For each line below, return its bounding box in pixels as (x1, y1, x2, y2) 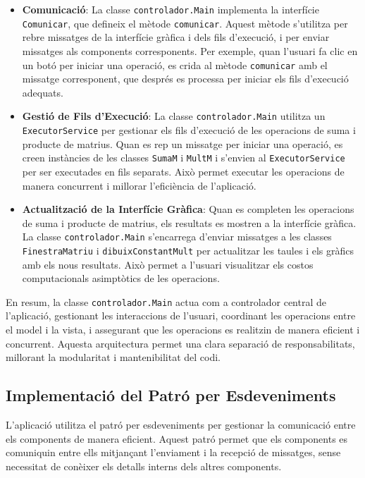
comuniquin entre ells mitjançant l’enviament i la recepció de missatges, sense (6, 445, 341, 460)
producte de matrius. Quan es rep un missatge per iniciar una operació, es (22, 136, 343, 151)
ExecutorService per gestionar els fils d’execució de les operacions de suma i (22, 123, 356, 137)
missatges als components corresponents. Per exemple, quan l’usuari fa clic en (22, 43, 358, 58)
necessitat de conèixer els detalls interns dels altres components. (6, 458, 282, 473)
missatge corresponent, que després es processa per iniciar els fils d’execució (22, 71, 349, 86)
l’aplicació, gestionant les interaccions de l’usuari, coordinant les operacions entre (6, 308, 356, 323)
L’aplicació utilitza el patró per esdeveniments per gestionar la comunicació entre (6, 417, 356, 432)
